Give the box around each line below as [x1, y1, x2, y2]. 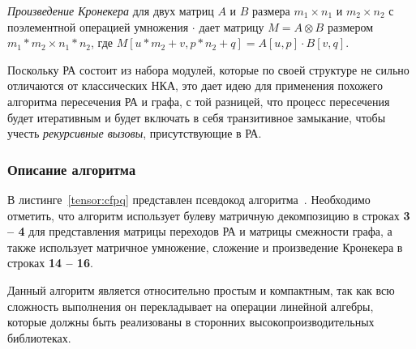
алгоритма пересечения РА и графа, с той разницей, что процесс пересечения [7, 92, 390, 109]
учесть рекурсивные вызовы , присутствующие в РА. [7, 125, 262, 142]
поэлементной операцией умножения [7, 18, 189, 35]
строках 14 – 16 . [7, 254, 93, 271]
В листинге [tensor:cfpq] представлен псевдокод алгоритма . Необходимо [7, 190, 371, 207]
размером [327, 18, 374, 35]
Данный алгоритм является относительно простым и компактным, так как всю [7, 281, 395, 298]
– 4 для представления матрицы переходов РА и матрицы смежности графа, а [7, 223, 392, 240]
